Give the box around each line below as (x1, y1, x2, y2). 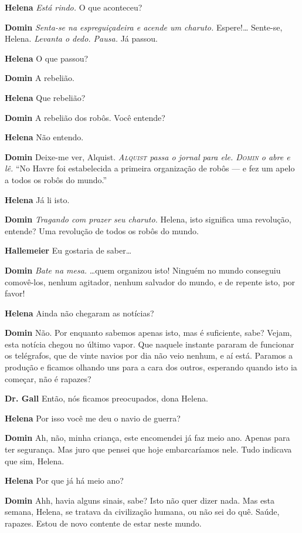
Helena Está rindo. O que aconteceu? (5, 1, 142, 13)
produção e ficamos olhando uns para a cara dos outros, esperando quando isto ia (5, 361, 297, 373)
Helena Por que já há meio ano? (5, 474, 124, 487)
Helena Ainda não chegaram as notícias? (5, 306, 154, 319)
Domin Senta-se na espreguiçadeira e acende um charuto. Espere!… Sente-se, (5, 21, 283, 33)
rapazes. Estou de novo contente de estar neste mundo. (5, 517, 202, 529)
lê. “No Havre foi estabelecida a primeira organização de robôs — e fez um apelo (5, 162, 295, 174)
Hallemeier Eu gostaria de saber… (5, 244, 132, 257)
